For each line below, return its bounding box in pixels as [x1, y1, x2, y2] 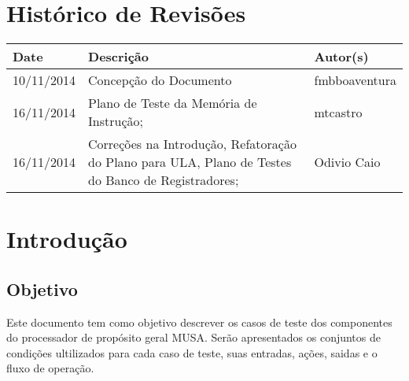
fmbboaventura [314, 71, 396, 90]
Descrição [88, 47, 149, 66]
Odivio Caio [314, 153, 381, 172]
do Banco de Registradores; [88, 171, 239, 190]
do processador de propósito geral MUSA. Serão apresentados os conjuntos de [6, 329, 381, 346]
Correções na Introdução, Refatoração [88, 135, 297, 154]
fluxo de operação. [6, 360, 94, 376]
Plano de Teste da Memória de [88, 94, 257, 113]
